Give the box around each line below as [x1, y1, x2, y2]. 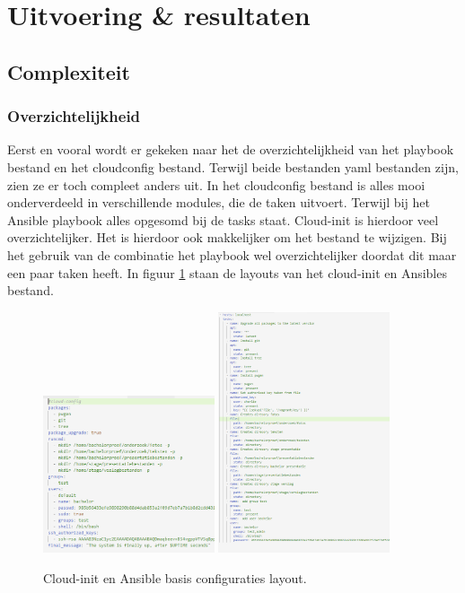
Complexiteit [7, 57, 130, 85]
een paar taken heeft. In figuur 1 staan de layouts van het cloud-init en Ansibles [7, 263, 447, 282]
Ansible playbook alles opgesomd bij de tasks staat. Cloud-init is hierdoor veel [7, 210, 439, 229]
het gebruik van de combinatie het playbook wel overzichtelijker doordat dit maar [7, 245, 457, 264]
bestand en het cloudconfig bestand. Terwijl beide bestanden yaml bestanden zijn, [7, 157, 459, 176]
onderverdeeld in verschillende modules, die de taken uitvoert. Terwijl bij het [7, 193, 430, 212]
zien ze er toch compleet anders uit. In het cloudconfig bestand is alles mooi [7, 175, 426, 194]
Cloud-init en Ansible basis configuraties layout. [43, 568, 307, 587]
